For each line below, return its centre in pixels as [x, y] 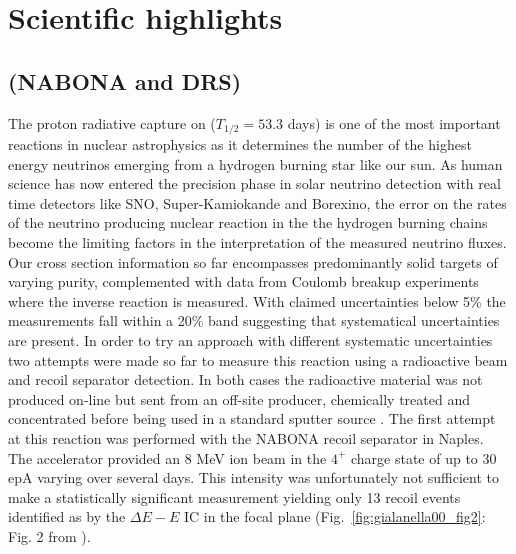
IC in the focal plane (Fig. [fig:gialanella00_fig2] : [334, 516]
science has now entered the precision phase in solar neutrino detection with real [254, 183]
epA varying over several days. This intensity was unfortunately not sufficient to [253, 477]
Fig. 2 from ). [49, 535]
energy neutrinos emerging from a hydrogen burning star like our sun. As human [255, 163]
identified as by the [67, 516]
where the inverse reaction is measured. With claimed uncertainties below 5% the [257, 300]
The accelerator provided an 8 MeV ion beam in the [167, 457]
